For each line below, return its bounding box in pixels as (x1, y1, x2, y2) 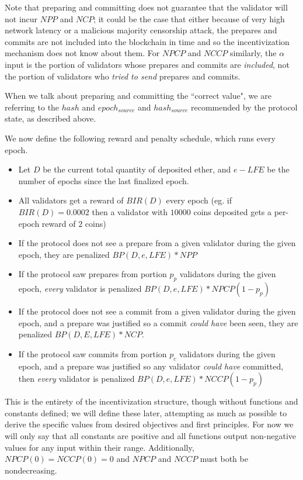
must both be (200, 453, 248, 465)
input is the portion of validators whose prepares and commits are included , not (5, 58, 290, 70)
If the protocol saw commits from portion (18, 347, 167, 360)
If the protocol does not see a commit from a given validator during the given (18, 305, 296, 317)
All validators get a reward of (18, 194, 124, 206)
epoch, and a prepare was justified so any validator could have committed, (18, 360, 284, 372)
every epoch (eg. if (166, 194, 232, 206)
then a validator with (92, 205, 168, 217)
